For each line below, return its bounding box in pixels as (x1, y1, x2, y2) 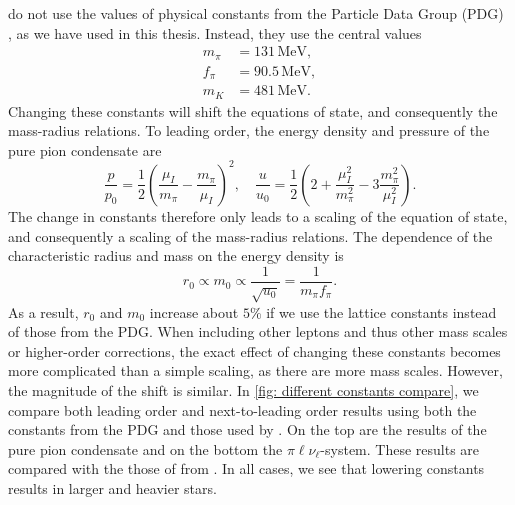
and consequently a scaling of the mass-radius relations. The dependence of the (8, 225, 493, 246)
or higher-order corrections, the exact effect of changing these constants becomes (8, 340, 501, 361)
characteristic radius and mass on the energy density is (8, 245, 344, 266)
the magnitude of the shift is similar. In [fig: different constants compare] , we (8, 379, 479, 400)
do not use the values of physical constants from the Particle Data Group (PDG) (8, 3, 504, 23)
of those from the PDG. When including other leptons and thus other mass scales (8, 321, 508, 342)
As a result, (8, 301, 79, 322)
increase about (149, 301, 239, 322)
